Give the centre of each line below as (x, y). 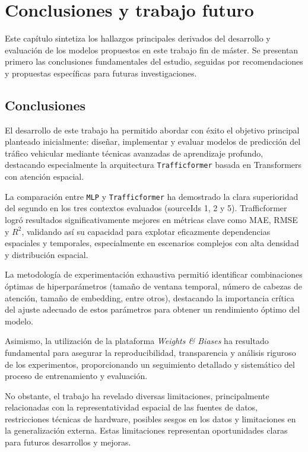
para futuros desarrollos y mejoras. (68, 442)
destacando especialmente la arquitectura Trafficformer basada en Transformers (153, 165)
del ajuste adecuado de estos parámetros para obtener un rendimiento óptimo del (153, 309)
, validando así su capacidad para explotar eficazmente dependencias (146, 231)
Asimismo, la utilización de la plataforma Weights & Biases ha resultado (137, 341)
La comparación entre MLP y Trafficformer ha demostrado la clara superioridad (152, 196)
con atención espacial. (45, 176)
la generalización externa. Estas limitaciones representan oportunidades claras (146, 430)
